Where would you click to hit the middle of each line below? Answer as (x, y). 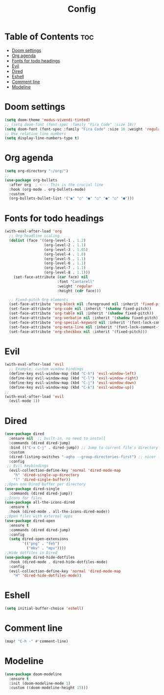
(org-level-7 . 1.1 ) (65, 268)
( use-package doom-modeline (33, 674)
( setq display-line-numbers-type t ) (42, 138)
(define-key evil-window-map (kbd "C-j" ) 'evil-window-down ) (73, 383)
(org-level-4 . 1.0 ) (65, 254)
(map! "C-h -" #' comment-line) (36, 641)
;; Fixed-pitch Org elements (39, 300)
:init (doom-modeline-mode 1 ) (40, 683)
